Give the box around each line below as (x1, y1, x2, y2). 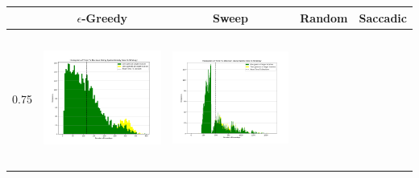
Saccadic (359, 9, 407, 26)
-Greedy (81, 9, 128, 26)
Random (300, 9, 348, 26)
